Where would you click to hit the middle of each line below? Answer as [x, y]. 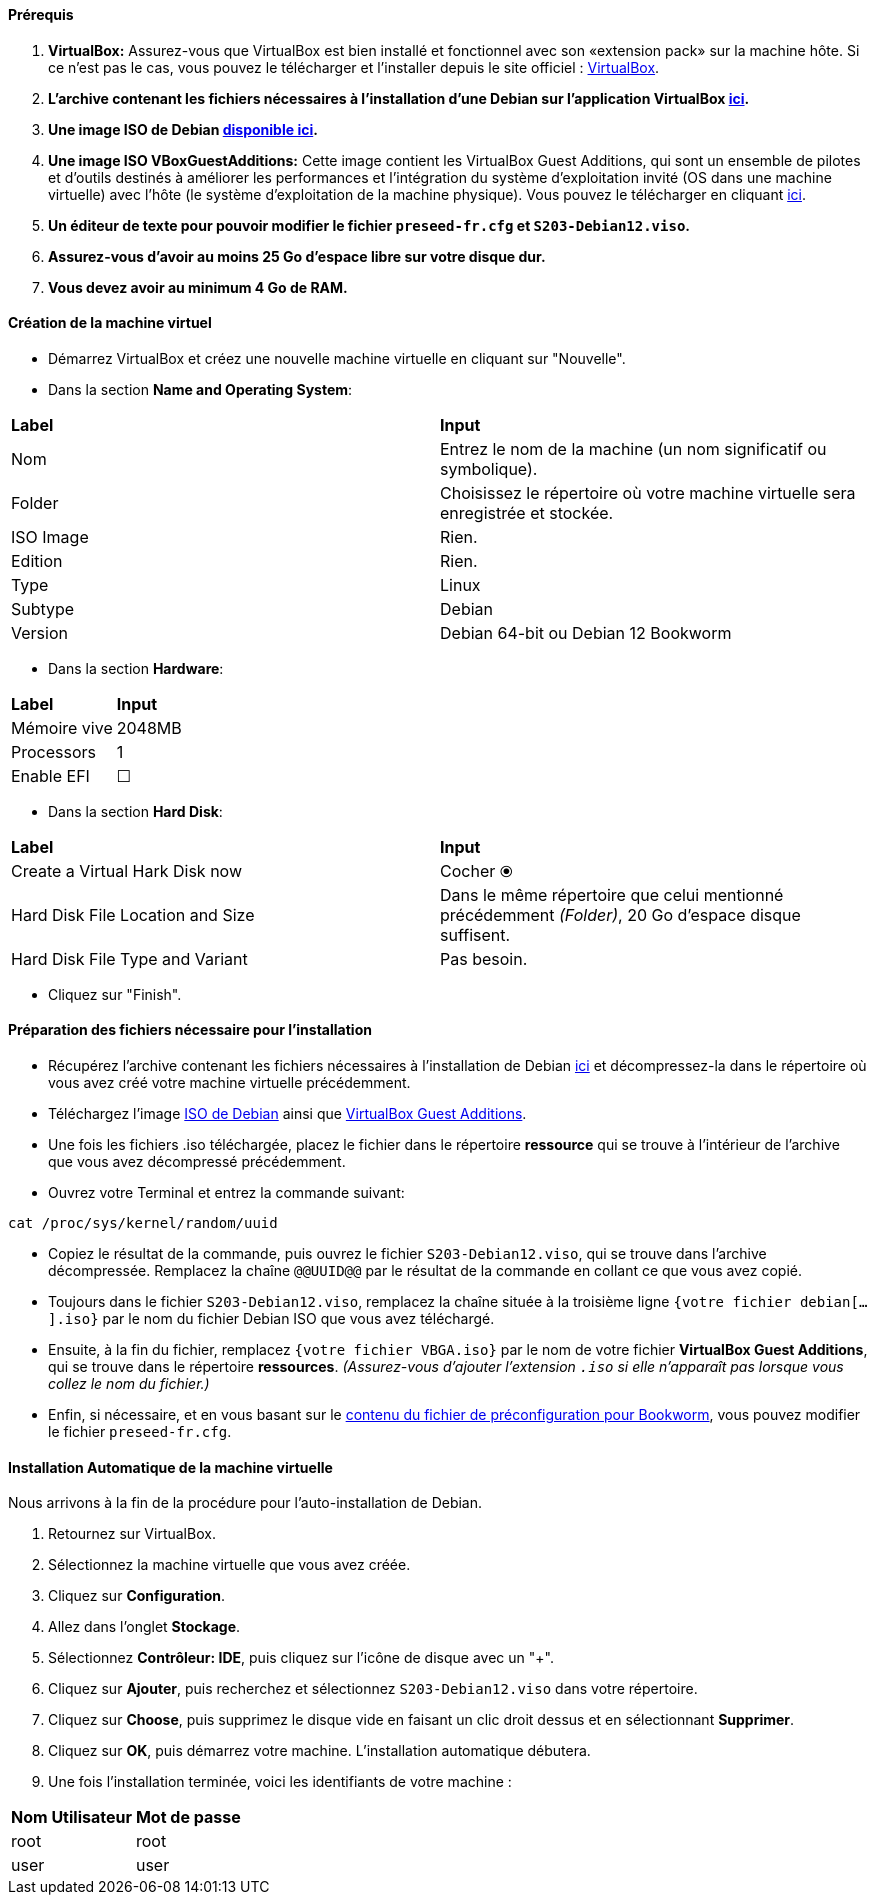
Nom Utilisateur [71, 1817]
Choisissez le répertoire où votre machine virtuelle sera [648, 492]
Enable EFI [50, 775]
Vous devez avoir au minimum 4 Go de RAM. [198, 287]
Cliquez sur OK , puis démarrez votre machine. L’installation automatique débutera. [319, 1751]
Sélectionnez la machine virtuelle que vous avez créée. [229, 1565]
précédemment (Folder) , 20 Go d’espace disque [620, 914]
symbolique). [489, 468]
